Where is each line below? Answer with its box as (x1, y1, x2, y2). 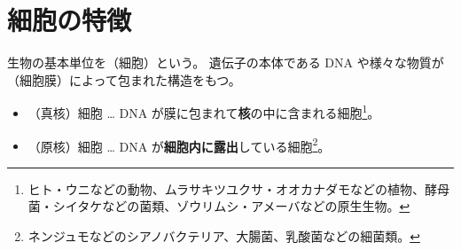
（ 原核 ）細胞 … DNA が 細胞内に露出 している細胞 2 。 (27, 134, 331, 155)
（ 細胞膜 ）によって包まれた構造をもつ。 (7, 70, 241, 89)
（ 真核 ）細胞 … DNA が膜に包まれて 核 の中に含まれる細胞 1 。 (27, 101, 380, 121)
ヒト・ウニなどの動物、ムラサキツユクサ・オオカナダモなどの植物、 (27, 179, 426, 198)
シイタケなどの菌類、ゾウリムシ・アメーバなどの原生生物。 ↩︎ (52, 197, 410, 215)
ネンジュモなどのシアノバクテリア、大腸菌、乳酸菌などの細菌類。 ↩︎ (27, 227, 420, 245)
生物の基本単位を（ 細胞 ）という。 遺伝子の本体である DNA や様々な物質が (7, 53, 444, 72)
